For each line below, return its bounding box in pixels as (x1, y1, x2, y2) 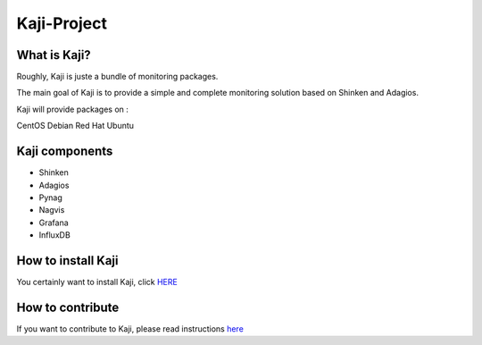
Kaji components (16, 144, 113, 159)
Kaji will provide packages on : (16, 104, 129, 114)
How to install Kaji (16, 253, 119, 268)
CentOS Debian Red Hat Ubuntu (16, 121, 134, 131)
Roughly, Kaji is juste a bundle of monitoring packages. (16, 72, 219, 82)
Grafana (38, 217, 69, 228)
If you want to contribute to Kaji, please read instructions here (16, 323, 245, 334)
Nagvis (38, 205, 65, 215)
